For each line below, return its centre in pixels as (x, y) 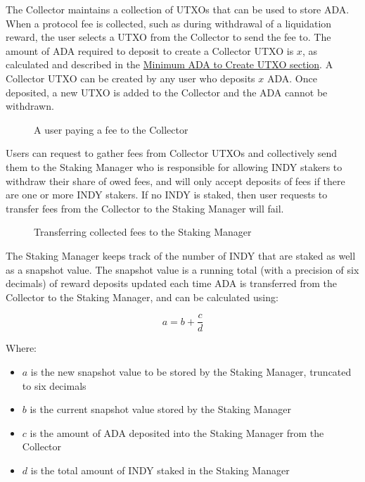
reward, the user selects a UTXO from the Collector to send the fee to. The (168, 37)
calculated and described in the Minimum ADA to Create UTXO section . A (169, 64)
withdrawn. (30, 106)
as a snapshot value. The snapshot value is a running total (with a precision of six (182, 269)
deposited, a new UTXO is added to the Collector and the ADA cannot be (167, 92)
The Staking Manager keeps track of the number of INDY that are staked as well (181, 255)
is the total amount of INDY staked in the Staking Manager (160, 470)
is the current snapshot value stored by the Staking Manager (160, 409)
